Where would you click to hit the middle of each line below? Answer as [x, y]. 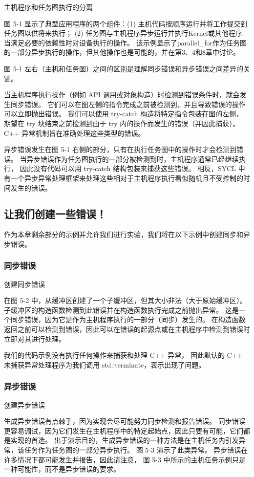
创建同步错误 [24, 284]
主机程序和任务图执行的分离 [48, 7]
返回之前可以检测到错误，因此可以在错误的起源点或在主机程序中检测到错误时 [127, 329]
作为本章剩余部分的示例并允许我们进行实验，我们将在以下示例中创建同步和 [124, 234]
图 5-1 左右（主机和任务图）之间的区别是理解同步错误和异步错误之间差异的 [124, 68]
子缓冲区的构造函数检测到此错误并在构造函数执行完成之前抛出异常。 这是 [121, 310]
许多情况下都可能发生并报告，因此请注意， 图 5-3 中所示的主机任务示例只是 [125, 459]
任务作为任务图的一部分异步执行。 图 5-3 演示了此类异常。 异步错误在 [136, 450]
